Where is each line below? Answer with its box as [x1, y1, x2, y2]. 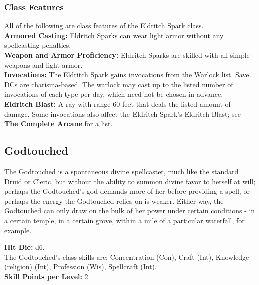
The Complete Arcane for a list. [4, 118, 113, 129]
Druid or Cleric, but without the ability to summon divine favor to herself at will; [4, 176, 256, 186]
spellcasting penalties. [4, 40, 71, 50]
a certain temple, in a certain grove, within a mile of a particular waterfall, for [4, 215, 245, 225]
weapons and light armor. [4, 59, 83, 70]
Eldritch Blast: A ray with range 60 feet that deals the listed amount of [4, 98, 231, 109]
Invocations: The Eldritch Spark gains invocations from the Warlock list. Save [4, 69, 249, 80]
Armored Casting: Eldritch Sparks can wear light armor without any [4, 30, 224, 40]
